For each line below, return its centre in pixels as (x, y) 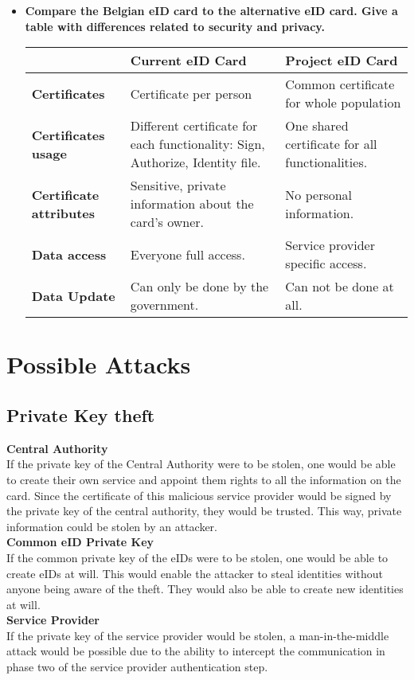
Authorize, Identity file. (195, 162)
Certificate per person (191, 93)
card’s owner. (167, 222)
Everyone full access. (187, 254)
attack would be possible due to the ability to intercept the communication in (196, 651)
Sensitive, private (178, 186)
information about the (192, 204)
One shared (317, 126)
